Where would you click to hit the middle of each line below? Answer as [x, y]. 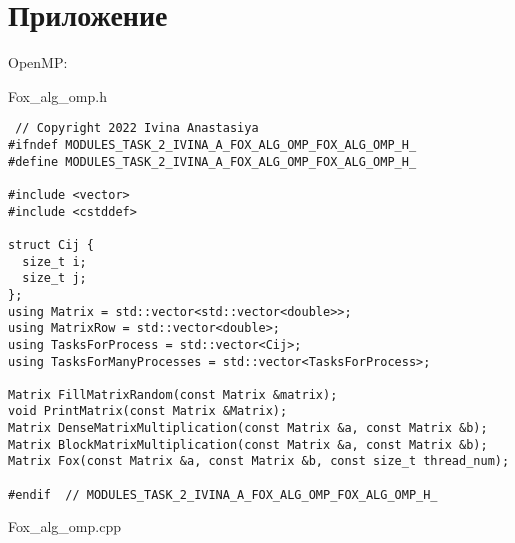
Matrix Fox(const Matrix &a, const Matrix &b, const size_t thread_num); [259, 461]
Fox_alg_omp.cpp [64, 526]
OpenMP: [38, 62]
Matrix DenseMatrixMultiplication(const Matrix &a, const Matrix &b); [248, 428]
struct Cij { [51, 244]
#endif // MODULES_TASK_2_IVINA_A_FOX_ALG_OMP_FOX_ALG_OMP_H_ [223, 494]
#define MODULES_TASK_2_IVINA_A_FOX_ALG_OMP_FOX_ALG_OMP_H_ [212, 161]
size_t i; [54, 261]
